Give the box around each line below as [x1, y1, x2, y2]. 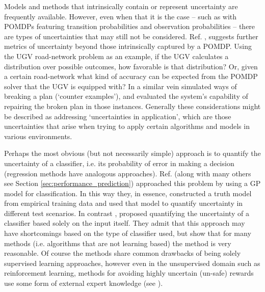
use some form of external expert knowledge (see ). [4, 278, 163, 288]
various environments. [4, 130, 72, 141]
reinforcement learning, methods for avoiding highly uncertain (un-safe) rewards [4, 268, 254, 278]
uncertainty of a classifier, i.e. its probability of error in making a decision [4, 157, 234, 168]
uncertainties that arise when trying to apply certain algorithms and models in [4, 121, 250, 131]
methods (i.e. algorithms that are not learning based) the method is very [4, 237, 231, 248]
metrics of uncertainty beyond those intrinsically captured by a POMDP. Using [4, 41, 252, 51]
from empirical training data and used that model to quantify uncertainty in [4, 198, 243, 208]
